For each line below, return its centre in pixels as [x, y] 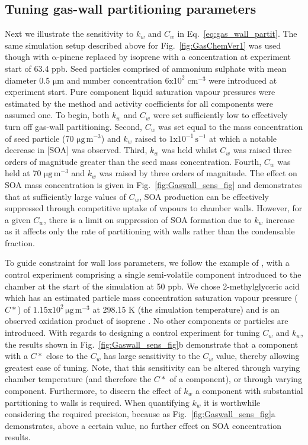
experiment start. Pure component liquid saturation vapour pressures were [140, 92]
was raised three [262, 150]
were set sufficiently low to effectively [220, 115]
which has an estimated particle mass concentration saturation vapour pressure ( [151, 298]
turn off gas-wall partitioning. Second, [73, 126]
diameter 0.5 [28, 80]
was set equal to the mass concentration [231, 126]
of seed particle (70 [39, 138]
